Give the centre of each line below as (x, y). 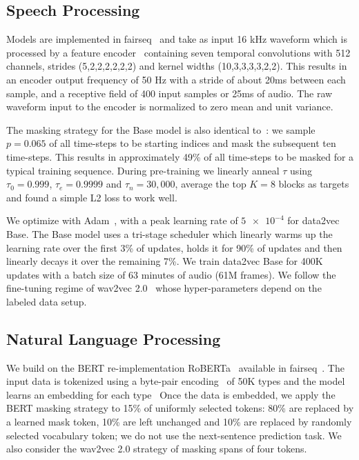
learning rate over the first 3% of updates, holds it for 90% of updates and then (174, 247)
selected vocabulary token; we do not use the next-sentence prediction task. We (174, 435)
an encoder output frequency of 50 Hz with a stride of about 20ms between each (176, 79)
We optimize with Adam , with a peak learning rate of (122, 220)
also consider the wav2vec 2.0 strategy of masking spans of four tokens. (157, 449)
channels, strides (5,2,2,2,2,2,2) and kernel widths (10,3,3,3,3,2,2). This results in (177, 66)
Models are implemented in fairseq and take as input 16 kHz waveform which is (177, 39)
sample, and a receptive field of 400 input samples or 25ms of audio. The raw (169, 93)
